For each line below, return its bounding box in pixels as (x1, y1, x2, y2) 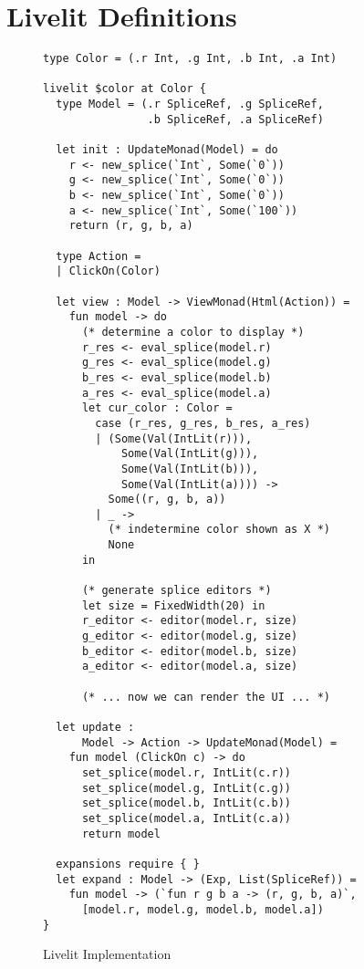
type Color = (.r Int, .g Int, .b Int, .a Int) (43, 52, 338, 66)
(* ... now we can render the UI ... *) (81, 690, 330, 703)
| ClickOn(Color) (56, 265, 161, 278)
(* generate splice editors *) (81, 584, 272, 598)
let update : (56, 721, 135, 734)
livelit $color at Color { (43, 82, 206, 96)
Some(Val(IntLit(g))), (120, 447, 259, 461)
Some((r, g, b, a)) (108, 493, 226, 506)
